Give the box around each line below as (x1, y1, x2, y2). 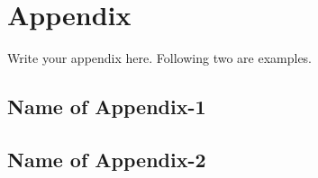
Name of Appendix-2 (7, 145, 206, 173)
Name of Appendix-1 (7, 93, 206, 120)
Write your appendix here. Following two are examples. (7, 49, 313, 67)
